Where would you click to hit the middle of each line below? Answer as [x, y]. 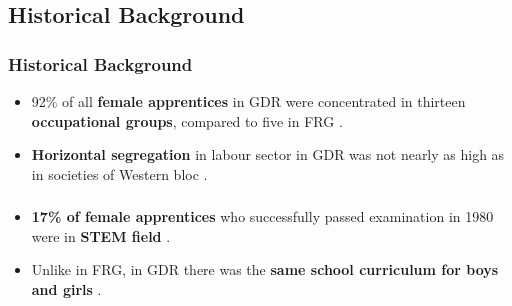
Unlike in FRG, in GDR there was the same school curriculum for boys [265, 269]
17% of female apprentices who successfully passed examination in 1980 [262, 216]
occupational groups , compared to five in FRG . [187, 120]
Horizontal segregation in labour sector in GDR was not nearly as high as [268, 154]
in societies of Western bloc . [119, 173]
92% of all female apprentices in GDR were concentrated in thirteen [248, 101]
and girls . [66, 289]
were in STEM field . [101, 235]
